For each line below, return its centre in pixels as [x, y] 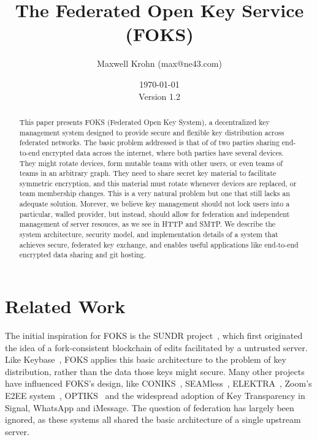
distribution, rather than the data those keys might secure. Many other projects [155, 371]
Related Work [65, 306]
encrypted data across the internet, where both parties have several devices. [163, 152]
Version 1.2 [159, 96]
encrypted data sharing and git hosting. [82, 255]
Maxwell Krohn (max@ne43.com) [159, 63]
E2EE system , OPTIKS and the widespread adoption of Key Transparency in [155, 395]
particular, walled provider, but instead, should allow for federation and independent [155, 214]
